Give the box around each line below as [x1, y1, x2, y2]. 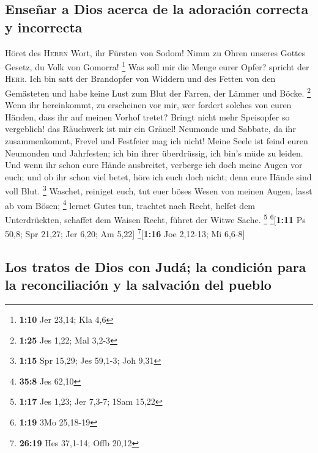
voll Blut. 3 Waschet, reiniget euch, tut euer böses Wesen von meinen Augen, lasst [5, 183, 312, 197]
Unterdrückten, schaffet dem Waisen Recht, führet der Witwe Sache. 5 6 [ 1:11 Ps [5, 211, 306, 226]
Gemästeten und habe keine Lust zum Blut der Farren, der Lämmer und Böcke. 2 [5, 85, 311, 99]
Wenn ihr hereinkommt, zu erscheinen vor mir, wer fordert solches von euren [5, 98, 292, 111]
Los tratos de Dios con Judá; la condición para [5, 257, 306, 276]
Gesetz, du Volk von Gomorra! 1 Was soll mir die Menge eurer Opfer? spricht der [5, 59, 309, 73]
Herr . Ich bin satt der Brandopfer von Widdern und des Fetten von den [5, 72, 276, 85]
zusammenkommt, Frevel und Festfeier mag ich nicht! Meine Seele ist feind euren [5, 134, 308, 147]
